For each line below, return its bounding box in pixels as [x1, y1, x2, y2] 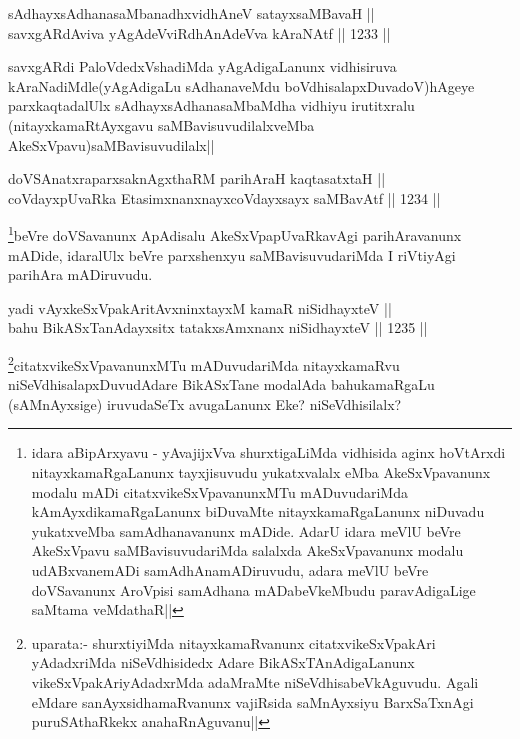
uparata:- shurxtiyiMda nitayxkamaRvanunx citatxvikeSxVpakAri [31, 632, 436, 653]
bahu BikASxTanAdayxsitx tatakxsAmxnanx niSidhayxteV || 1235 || [8, 317, 428, 338]
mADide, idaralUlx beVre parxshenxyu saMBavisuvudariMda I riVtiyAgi [8, 244, 456, 265]
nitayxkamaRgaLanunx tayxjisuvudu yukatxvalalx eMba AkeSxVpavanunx [31, 462, 491, 482]
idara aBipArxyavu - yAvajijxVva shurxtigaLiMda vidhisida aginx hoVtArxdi [31, 442, 506, 463]
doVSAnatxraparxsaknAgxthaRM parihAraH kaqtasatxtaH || [8, 168, 386, 189]
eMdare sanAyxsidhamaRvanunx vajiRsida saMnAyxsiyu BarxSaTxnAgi [31, 691, 474, 712]
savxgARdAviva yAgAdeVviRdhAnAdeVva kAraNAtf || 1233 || [8, 22, 391, 43]
